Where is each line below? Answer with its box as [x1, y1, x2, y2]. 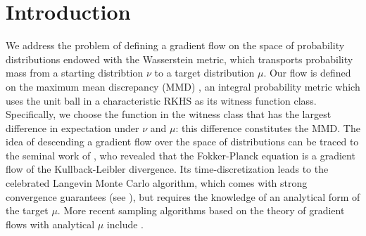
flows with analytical [6, 216, 95, 231]
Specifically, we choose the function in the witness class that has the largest [6, 107, 332, 122]
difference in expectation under [6, 120, 139, 135]
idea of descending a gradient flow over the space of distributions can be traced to [6, 134, 359, 149]
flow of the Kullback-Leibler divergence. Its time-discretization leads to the [6, 162, 329, 176]
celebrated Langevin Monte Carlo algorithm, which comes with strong [6, 176, 308, 190]
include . [106, 216, 144, 231]
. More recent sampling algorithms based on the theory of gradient [57, 203, 345, 218]
